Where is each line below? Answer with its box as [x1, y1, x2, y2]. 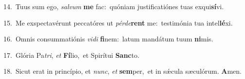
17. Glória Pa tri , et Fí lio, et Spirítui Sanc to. [3, 50, 140, 60]
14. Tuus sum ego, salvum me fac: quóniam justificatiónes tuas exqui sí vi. [3, 1, 224, 11]
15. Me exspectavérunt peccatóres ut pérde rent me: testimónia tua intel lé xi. [3, 17, 233, 27]
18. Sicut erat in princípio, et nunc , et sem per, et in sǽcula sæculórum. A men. [3, 66, 242, 76]
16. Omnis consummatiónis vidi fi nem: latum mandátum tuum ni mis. [3, 34, 213, 44]
